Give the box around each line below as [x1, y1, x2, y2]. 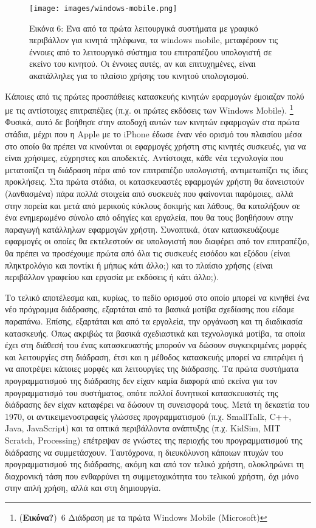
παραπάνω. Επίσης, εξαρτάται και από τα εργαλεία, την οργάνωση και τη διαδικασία [5, 314, 303, 327]
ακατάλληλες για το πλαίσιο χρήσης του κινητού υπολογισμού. [29, 69, 249, 82]
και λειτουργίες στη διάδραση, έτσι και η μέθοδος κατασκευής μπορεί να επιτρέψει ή [5, 350, 303, 363]
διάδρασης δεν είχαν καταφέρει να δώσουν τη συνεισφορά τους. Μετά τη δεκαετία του [5, 398, 309, 411]
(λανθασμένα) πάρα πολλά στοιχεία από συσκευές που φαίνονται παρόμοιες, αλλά [5, 187, 294, 200]
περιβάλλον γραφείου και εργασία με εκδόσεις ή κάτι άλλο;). [5, 270, 219, 283]
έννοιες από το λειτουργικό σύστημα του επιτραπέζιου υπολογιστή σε [29, 45, 272, 58]
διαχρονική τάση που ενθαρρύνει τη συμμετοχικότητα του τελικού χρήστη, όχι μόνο [5, 469, 299, 482]
